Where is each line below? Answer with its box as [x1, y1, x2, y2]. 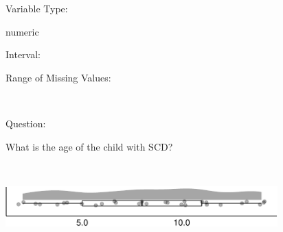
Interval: [5, 47, 41, 62]
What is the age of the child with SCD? [5, 139, 173, 153]
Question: [5, 116, 46, 130]
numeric [5, 24, 39, 38]
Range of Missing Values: [5, 70, 111, 84]
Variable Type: [5, 1, 68, 15]
